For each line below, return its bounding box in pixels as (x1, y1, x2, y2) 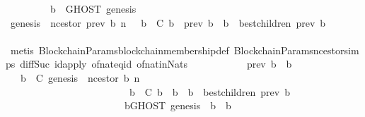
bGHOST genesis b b (124, 98, 231, 113)
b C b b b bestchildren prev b (129, 84, 290, 99)
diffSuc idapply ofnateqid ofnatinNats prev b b (20, 56, 292, 71)
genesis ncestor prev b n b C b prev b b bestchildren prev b (10, 15, 326, 30)
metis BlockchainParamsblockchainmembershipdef (10, 42, 229, 57)
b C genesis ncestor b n (20, 70, 140, 85)
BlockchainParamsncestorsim (233, 42, 359, 57)
